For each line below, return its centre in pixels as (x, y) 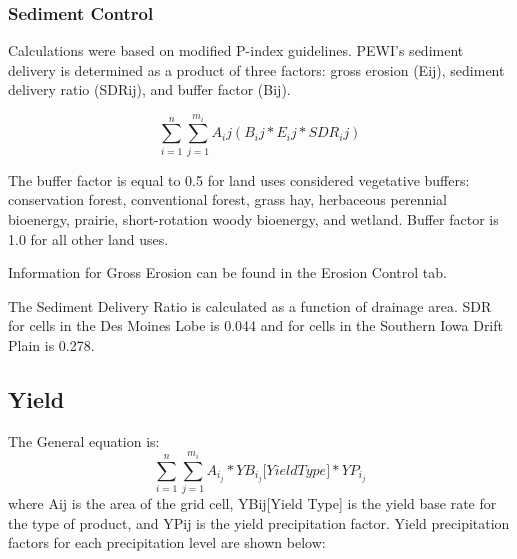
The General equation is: (84, 440)
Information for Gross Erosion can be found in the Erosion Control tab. (227, 272)
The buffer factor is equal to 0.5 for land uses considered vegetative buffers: (239, 179)
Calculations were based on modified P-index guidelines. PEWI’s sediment (236, 50)
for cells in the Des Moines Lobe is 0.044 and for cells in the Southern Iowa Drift (255, 325)
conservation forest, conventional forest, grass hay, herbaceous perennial (227, 199)
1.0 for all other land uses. (88, 238)
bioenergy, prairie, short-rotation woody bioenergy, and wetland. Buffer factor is (253, 218)
